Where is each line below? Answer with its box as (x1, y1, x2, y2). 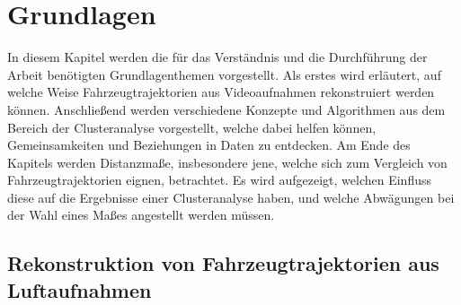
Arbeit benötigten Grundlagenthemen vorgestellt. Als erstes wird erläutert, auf (7, 65, 441, 83)
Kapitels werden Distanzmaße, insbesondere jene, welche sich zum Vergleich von (7, 152, 448, 171)
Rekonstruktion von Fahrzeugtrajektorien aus (7, 249, 439, 277)
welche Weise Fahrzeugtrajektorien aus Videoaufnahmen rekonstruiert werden (7, 83, 435, 101)
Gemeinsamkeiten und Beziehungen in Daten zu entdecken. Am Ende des (7, 135, 411, 154)
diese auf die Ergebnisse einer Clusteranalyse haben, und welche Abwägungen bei (7, 187, 455, 206)
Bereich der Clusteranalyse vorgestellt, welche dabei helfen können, (7, 118, 377, 136)
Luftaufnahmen (7, 275, 152, 303)
